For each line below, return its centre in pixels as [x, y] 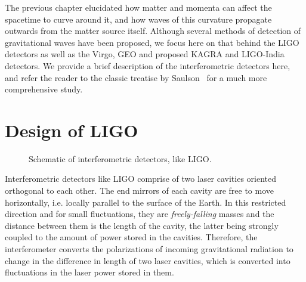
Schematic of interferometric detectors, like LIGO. [120, 158]
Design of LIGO [72, 130]
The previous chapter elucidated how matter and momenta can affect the [138, 7]
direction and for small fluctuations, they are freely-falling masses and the [140, 214]
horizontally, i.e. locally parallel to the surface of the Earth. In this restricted [146, 202]
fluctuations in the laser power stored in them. [89, 272]
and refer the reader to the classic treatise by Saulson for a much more [136, 77]
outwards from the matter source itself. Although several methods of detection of [153, 31]
